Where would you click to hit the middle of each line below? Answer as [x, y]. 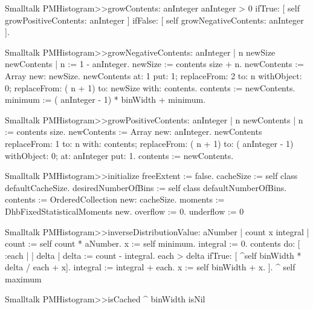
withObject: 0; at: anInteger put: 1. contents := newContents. [119, 155]
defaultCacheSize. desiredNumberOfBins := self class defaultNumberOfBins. [146, 187]
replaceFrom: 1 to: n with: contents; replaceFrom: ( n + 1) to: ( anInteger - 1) [149, 143]
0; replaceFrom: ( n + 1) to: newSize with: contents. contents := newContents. [150, 87]
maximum [23, 278]
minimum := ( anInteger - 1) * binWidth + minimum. [105, 99]
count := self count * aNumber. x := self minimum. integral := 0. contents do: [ [153, 243]
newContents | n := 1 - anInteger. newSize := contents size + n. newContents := [154, 64]
